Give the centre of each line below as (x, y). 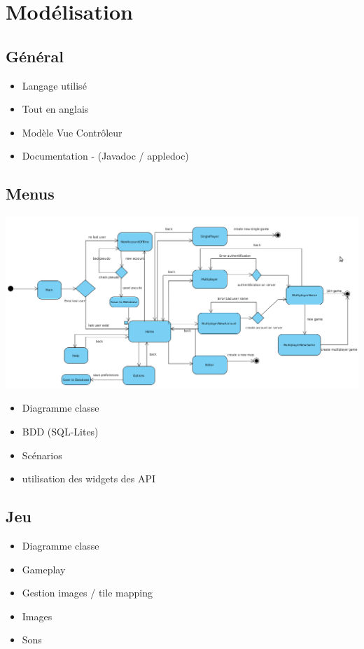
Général (35, 56)
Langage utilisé (54, 85)
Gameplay (44, 569)
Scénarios (42, 455)
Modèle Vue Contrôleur (72, 132)
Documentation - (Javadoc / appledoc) (105, 156)
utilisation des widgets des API (89, 479)
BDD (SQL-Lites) (60, 431)
